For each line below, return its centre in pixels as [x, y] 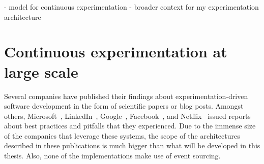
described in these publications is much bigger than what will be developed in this [132, 145]
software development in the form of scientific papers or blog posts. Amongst [124, 106]
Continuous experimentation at [116, 52]
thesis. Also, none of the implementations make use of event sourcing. [112, 156]
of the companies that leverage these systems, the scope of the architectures [122, 135]
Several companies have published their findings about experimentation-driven [126, 96]
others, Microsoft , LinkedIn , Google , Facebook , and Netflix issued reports [127, 116]
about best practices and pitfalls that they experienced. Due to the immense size [130, 126]
